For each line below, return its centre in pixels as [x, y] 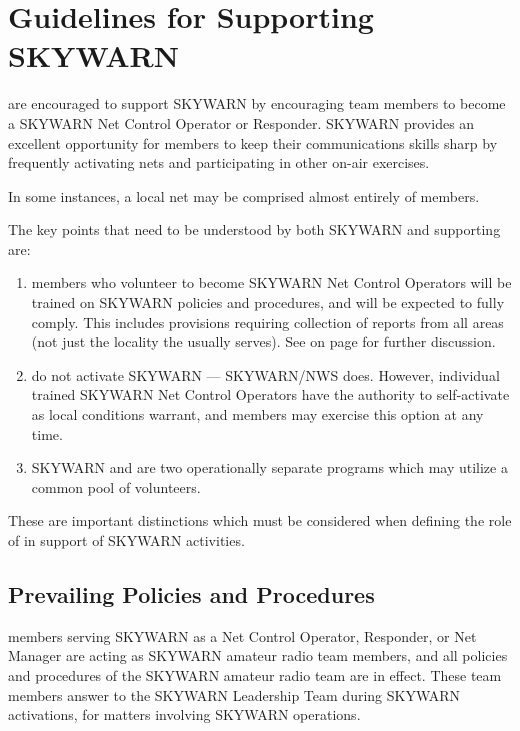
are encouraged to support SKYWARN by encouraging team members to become [257, 103]
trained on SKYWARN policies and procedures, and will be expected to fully [268, 302]
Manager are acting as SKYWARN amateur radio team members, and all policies [258, 655]
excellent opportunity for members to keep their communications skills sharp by [253, 142]
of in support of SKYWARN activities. [126, 540]
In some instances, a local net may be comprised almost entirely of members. [244, 195]
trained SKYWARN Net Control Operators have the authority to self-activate [270, 394]
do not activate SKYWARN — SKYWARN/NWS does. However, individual [265, 374]
